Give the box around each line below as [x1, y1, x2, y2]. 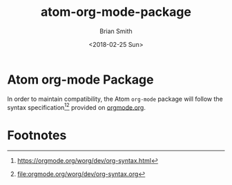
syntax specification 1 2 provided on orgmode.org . [7, 101, 146, 111]
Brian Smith [99, 27, 133, 35]
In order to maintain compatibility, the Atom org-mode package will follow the [7, 95, 223, 103]
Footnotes [7, 127, 67, 143]
